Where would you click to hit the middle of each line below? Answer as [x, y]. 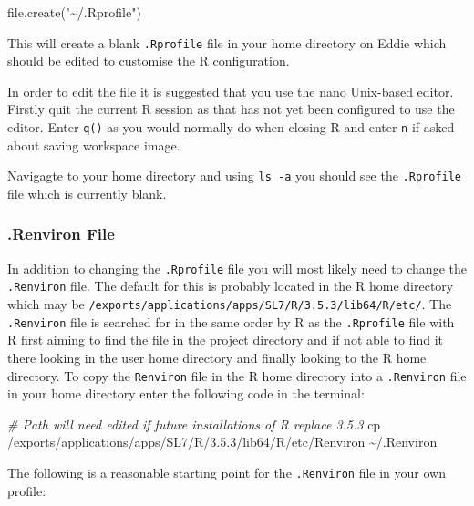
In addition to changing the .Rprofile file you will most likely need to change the [237, 268]
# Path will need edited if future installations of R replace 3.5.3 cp [194, 423]
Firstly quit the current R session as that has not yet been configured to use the [231, 109]
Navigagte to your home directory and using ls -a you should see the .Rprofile [235, 176]
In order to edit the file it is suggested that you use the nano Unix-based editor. [231, 91]
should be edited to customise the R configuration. [149, 61]
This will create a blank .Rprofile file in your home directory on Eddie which [227, 42]
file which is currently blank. [87, 193]
